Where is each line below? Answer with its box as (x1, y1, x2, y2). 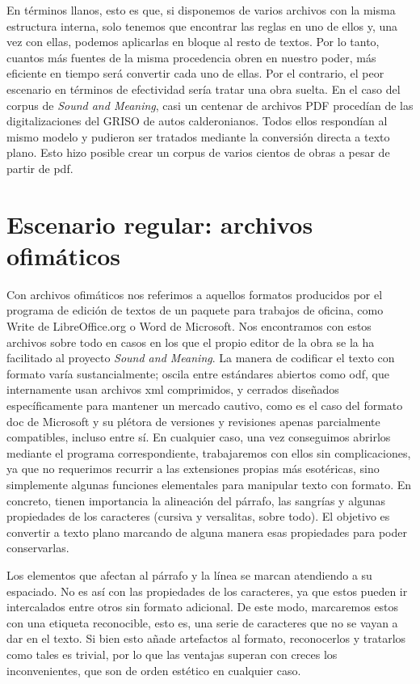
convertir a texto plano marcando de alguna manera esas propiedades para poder (6, 523, 407, 540)
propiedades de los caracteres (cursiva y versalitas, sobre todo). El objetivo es (6, 508, 390, 525)
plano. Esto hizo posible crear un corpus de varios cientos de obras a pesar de (6, 144, 390, 161)
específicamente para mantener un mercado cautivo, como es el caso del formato (6, 397, 403, 413)
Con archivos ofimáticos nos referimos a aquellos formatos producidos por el (6, 285, 383, 302)
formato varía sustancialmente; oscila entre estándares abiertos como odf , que (6, 365, 389, 382)
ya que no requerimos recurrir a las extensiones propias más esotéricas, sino (6, 460, 380, 477)
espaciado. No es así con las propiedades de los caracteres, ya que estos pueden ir (6, 582, 408, 599)
